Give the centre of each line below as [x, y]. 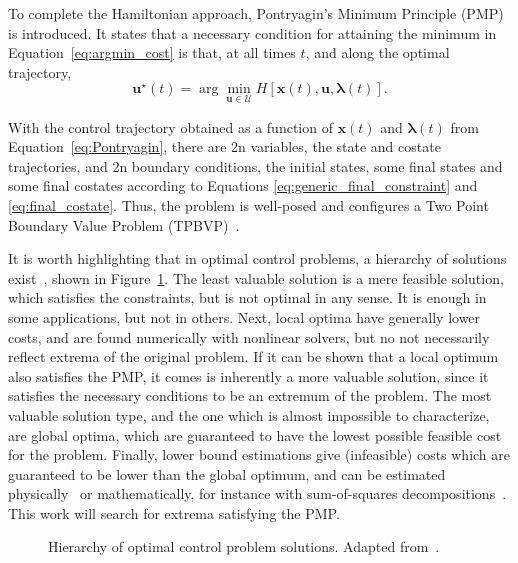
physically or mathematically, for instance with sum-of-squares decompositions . [257, 493]
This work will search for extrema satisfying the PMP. [174, 512]
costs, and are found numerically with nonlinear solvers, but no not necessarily [249, 336]
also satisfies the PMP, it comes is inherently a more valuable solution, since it [248, 375]
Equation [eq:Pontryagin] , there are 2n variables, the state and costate [224, 146]
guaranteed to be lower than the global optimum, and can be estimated [227, 473]
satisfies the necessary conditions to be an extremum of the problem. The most [250, 395]
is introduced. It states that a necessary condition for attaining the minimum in [252, 32]
